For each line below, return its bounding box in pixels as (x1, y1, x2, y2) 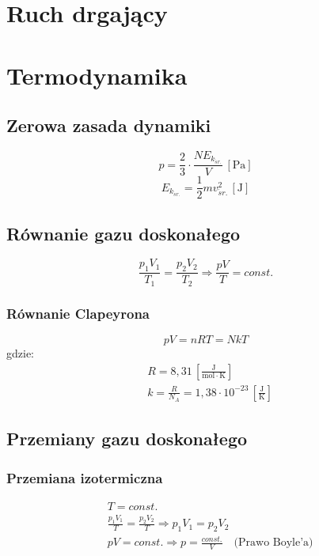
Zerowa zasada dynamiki (6, 113, 211, 138)
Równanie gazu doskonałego (6, 221, 241, 245)
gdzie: (6, 344, 34, 361)
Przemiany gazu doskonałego (6, 426, 248, 451)
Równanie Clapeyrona (6, 303, 150, 323)
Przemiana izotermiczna (6, 467, 163, 487)
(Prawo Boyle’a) (234, 537, 313, 549)
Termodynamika (6, 59, 188, 91)
